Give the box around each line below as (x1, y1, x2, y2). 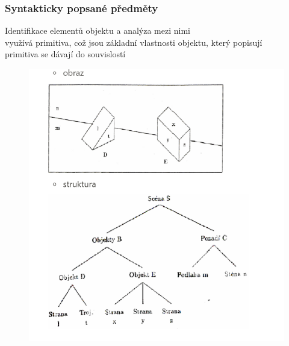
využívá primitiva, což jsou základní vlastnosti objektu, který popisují (5, 36, 263, 48)
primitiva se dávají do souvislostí (5, 48, 126, 60)
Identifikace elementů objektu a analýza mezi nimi (5, 24, 190, 37)
